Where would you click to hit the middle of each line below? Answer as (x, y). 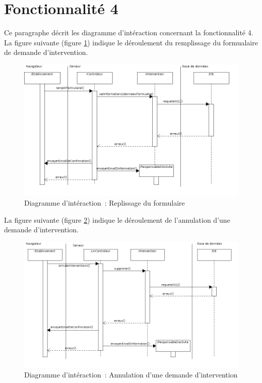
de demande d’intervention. (46, 52)
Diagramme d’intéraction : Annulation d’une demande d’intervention (131, 374)
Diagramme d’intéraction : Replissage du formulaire (105, 203)
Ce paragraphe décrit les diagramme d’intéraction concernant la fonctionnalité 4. (129, 33)
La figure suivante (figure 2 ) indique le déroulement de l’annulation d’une (117, 219)
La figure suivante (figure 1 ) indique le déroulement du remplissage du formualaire (131, 42)
